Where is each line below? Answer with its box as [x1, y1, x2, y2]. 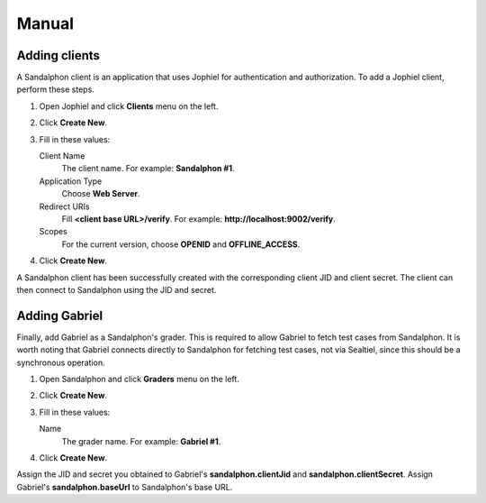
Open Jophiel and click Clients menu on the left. [39, 100, 219, 112]
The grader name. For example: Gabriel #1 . [61, 435, 221, 446]
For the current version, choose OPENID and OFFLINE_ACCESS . [61, 239, 301, 250]
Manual [16, 14, 75, 33]
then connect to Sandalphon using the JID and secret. [16, 284, 217, 295]
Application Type [39, 176, 103, 187]
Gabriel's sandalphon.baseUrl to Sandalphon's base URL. [16, 481, 233, 492]
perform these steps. [16, 84, 94, 95]
